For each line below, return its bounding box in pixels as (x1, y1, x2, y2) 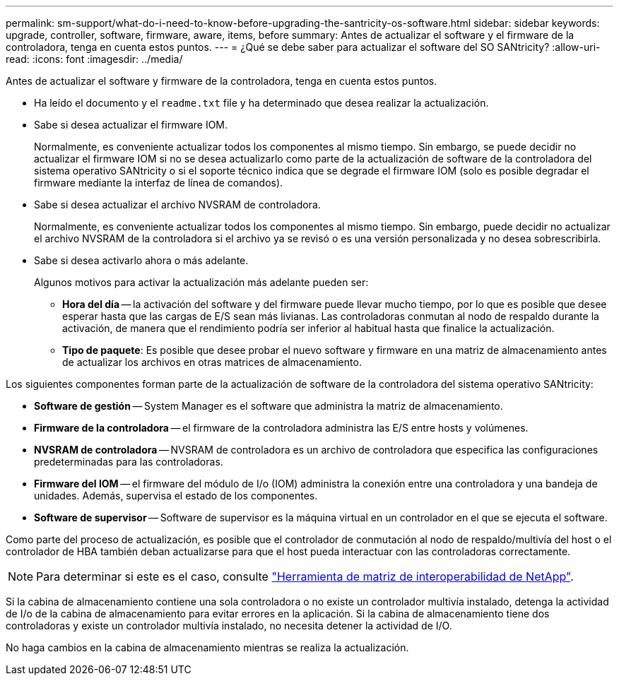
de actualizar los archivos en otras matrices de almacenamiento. (62, 356, 362, 368)
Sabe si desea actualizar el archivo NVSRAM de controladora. (34, 199, 321, 211)
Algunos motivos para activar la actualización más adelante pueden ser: (34, 276, 369, 288)
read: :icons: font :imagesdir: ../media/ (6, 53, 183, 65)
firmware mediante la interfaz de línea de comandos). (34, 177, 283, 189)
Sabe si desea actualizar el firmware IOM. (34, 119, 228, 131)
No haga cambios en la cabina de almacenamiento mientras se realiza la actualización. (6, 641, 409, 653)
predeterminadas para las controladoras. (34, 456, 223, 468)
